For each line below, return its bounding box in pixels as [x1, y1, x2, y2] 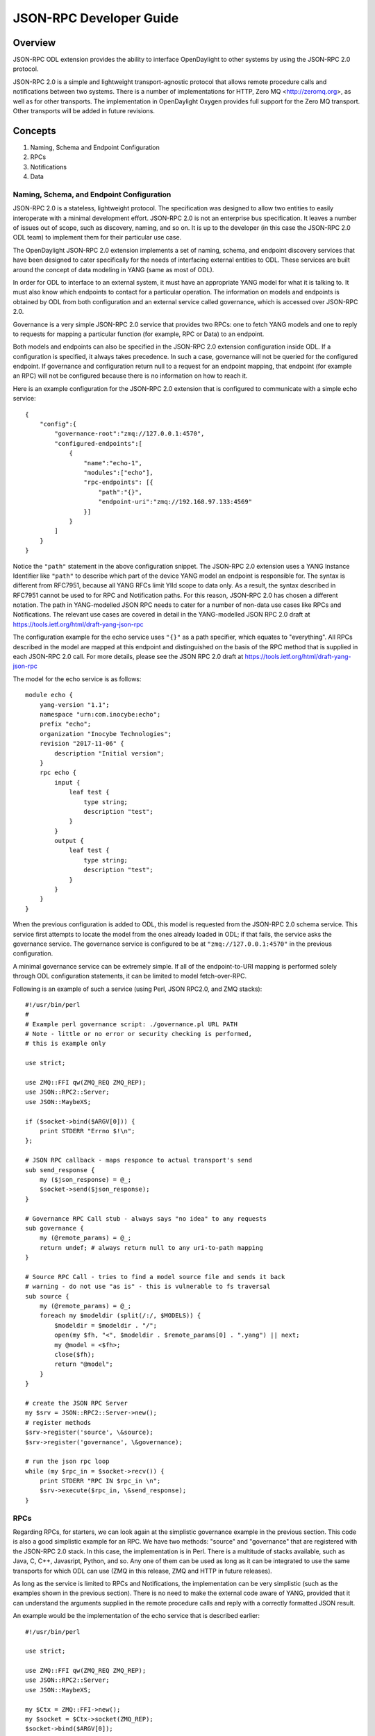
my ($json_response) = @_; [39, 1176, 132, 1183]
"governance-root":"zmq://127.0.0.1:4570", [54, 430, 205, 437]
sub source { [25, 1292, 69, 1300]
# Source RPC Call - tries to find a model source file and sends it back [25, 1273, 285, 1280]
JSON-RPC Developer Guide [12, 10, 179, 26]
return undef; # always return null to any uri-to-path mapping [39, 1244, 263, 1251]
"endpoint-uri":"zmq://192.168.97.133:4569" [98, 498, 253, 506]
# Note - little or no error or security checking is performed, [25, 1030, 253, 1038]
